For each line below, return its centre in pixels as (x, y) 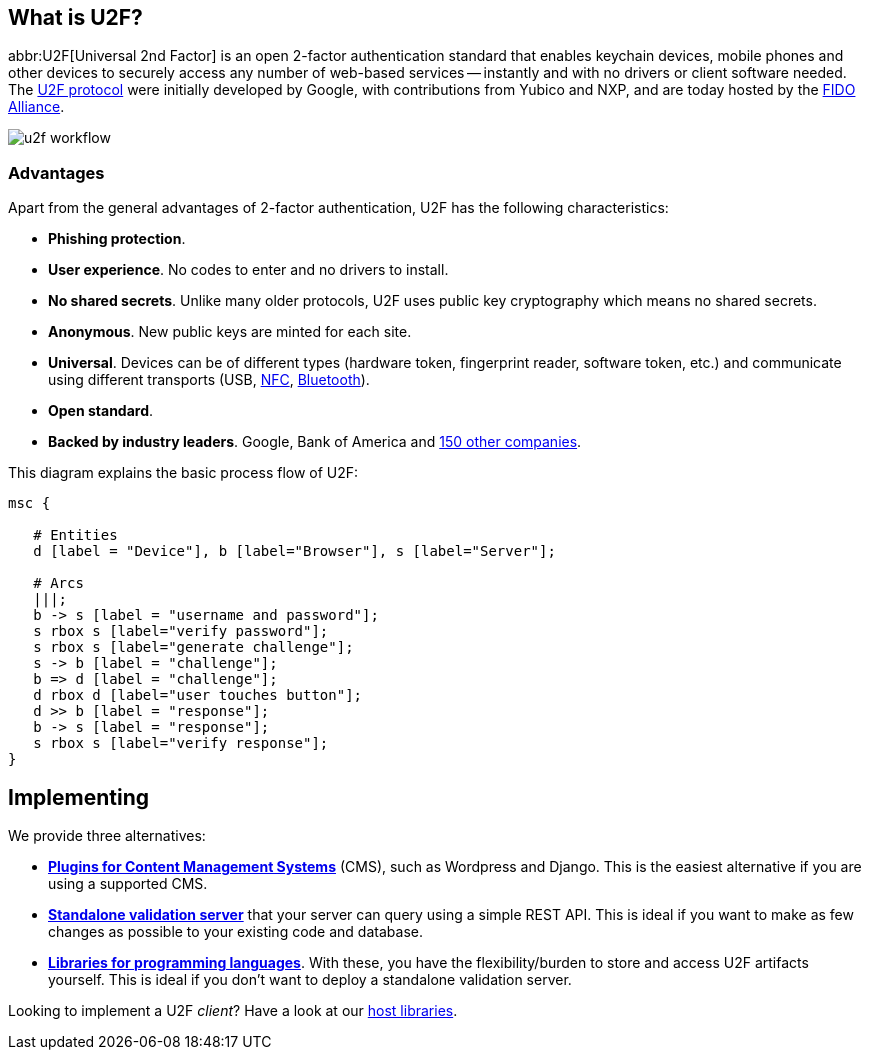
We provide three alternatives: (107, 836)
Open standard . (101, 411)
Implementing (78, 797)
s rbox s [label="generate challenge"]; (193, 647)
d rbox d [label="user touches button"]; (198, 695)
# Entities (75, 535)
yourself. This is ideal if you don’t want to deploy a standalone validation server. (310, 980)
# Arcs (58, 583)
